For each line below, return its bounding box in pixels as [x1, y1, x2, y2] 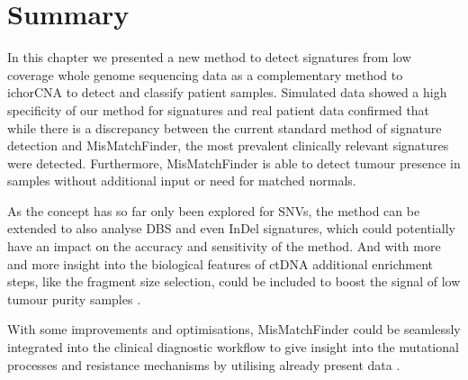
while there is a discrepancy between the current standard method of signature [7, 118, 442, 137]
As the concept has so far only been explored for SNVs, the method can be [7, 201, 420, 220]
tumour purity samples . [7, 289, 141, 308]
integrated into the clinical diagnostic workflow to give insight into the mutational [7, 338, 459, 357]
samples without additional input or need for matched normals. [7, 171, 356, 190]
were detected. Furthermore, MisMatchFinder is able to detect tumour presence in [7, 153, 461, 172]
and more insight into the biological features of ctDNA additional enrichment [7, 254, 433, 273]
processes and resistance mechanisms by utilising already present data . [7, 355, 400, 374]
